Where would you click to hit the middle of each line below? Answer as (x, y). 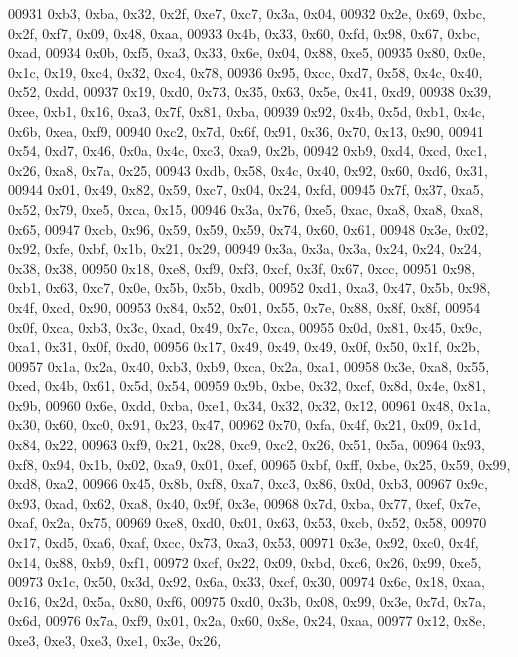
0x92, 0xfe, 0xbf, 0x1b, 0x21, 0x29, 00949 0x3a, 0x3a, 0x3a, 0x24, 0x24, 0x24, (245, 248)
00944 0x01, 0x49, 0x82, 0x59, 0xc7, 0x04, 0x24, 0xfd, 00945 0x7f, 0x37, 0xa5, (246, 189)
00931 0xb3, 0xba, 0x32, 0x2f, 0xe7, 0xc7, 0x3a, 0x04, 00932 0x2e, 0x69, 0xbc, (247, 13)
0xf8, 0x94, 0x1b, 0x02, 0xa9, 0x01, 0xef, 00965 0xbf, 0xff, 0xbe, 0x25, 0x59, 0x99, (259, 463)
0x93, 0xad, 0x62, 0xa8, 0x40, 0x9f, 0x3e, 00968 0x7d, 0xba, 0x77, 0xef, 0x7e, (244, 502)
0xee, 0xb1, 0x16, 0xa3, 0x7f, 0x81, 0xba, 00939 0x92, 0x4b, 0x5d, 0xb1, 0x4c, (247, 110)
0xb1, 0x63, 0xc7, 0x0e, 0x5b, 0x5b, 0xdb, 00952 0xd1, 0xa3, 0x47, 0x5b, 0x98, (249, 287)
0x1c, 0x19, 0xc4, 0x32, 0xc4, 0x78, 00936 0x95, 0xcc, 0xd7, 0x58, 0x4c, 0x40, (245, 71)
